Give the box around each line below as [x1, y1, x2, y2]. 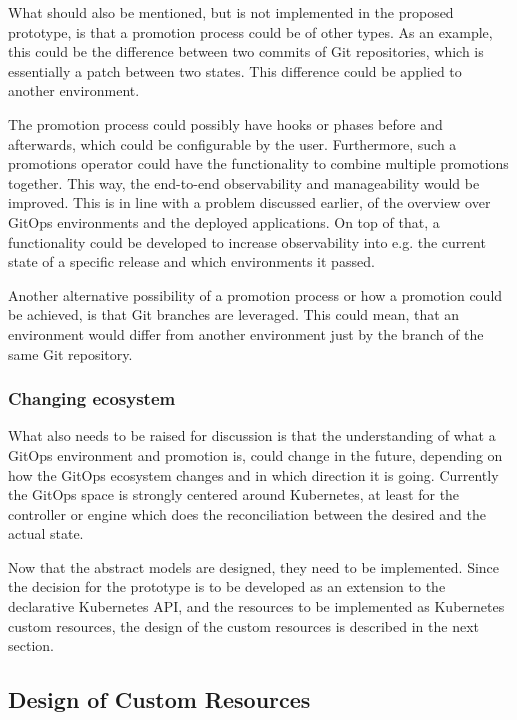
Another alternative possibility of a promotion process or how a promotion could [8, 284, 503, 305]
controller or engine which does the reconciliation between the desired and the [8, 503, 486, 524]
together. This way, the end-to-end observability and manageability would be [8, 172, 480, 193]
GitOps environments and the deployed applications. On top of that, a [8, 211, 440, 232]
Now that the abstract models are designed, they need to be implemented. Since [8, 556, 500, 577]
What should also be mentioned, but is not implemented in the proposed [8, 2, 454, 22]
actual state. [8, 523, 84, 544]
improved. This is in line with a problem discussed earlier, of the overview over [8, 192, 491, 213]
